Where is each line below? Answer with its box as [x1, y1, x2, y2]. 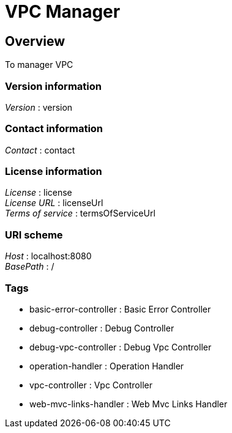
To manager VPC [5, 59, 73, 70]
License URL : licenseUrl [5, 198, 103, 209]
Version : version [5, 102, 73, 113]
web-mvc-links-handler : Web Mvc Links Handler [29, 398, 228, 409]
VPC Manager [5, 1, 121, 22]
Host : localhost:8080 [5, 251, 92, 262]
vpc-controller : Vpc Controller [29, 379, 152, 390]
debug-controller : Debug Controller [29, 322, 174, 333]
